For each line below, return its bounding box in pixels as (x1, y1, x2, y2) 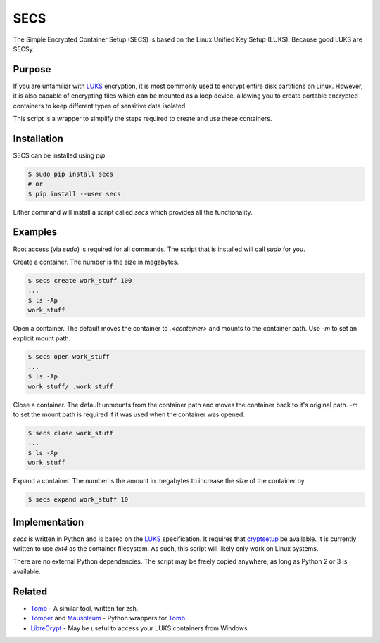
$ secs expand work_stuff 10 (27, 496, 129, 504)
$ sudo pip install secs (27, 170, 114, 178)
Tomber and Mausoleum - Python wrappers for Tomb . (30, 614, 187, 623)
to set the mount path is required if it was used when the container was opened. (13, 410, 246, 419)
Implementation (13, 516, 84, 528)
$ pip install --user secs (27, 190, 121, 198)
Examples (13, 226, 58, 238)
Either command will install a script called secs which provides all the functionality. (13, 208, 253, 216)
